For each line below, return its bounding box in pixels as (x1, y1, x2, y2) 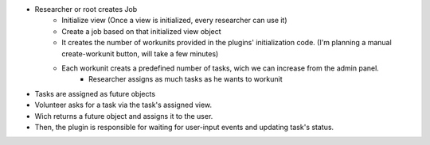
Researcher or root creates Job (34, 5, 138, 13)
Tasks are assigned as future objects (34, 89, 155, 98)
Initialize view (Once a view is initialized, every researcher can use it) (61, 16, 287, 25)
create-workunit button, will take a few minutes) (61, 48, 219, 59)
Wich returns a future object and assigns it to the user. (34, 111, 213, 120)
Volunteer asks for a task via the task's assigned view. (34, 100, 213, 110)
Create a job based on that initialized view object (61, 26, 222, 36)
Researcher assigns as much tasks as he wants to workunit (88, 74, 283, 84)
